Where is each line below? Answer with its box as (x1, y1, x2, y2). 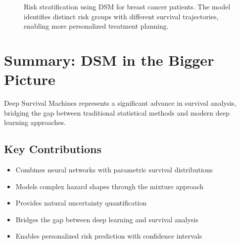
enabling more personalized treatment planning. (24, 21, 169, 31)
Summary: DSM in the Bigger (4, 49, 214, 70)
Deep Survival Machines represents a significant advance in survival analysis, (4, 98, 237, 108)
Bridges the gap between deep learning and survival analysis (15, 214, 198, 224)
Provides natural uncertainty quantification (15, 198, 147, 208)
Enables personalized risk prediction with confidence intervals (15, 231, 202, 241)
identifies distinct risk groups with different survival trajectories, (24, 11, 219, 21)
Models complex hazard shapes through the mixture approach (15, 181, 203, 191)
